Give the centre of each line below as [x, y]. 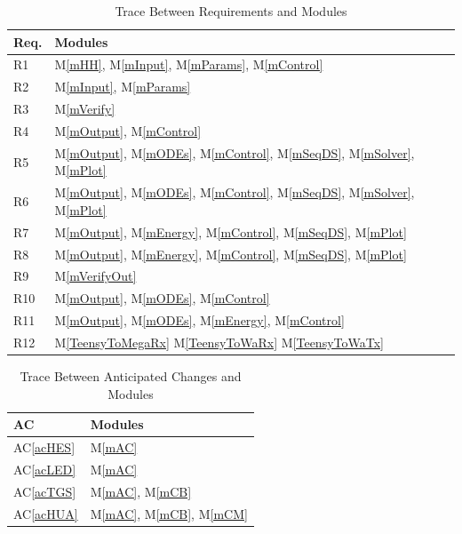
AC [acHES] [44, 447]
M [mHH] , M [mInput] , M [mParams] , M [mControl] [189, 64]
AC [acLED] [45, 469]
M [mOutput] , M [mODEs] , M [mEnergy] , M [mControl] [199, 320]
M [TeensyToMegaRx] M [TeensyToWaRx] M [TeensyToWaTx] [219, 342]
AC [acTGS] [45, 491]
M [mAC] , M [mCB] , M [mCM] [169, 513]
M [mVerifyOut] [96, 276]
